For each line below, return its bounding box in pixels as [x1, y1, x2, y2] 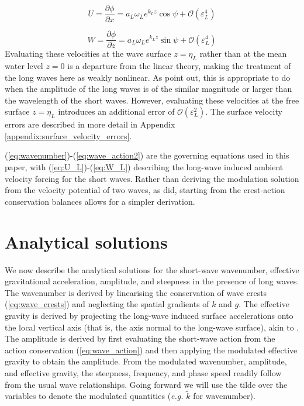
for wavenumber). [193, 390, 255, 402]
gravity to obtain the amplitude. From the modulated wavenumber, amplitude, [5, 355, 287, 367]
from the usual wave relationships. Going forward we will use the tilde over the [5, 378, 288, 390]
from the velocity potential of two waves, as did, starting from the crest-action [5, 184, 285, 196]
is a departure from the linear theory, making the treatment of [67, 59, 291, 71]
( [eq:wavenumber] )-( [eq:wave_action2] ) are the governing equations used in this [5, 149, 289, 161]
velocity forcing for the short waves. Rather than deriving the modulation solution [5, 172, 299, 184]
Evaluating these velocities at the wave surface [5, 47, 171, 60]
